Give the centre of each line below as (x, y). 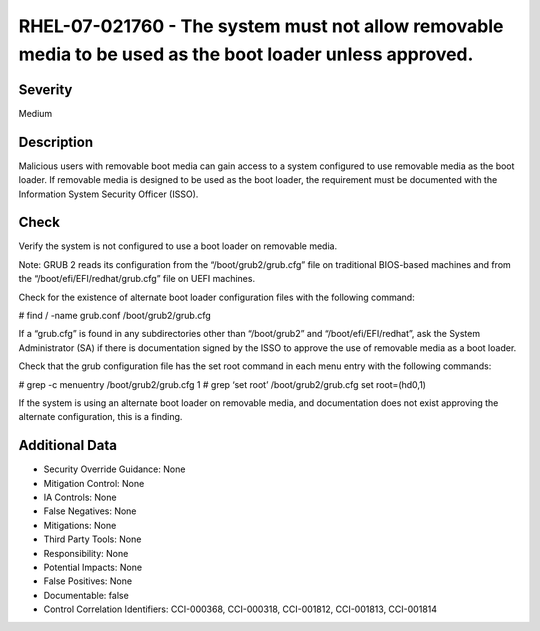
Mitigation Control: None (94, 483)
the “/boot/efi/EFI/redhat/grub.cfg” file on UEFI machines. (136, 279)
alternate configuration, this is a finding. (100, 417)
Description (56, 141)
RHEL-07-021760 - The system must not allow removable (261, 26)
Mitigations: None (80, 525)
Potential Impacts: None (93, 567)
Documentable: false (86, 595)
